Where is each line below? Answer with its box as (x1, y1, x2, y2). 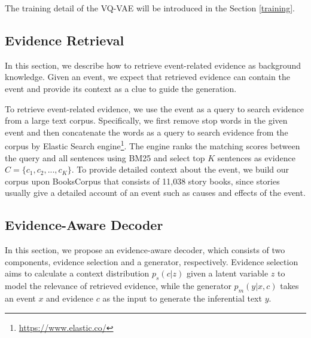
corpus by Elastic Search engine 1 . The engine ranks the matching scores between (5, 138, 300, 152)
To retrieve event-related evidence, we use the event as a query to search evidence (5, 102, 304, 115)
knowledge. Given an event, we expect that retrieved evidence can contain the (5, 70, 290, 83)
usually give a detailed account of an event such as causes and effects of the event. (5, 186, 306, 199)
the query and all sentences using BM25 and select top (5, 151, 205, 164)
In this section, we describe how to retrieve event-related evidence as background (5, 59, 301, 71)
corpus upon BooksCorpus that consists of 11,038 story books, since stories (5, 174, 280, 187)
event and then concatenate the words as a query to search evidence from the (5, 125, 288, 138)
